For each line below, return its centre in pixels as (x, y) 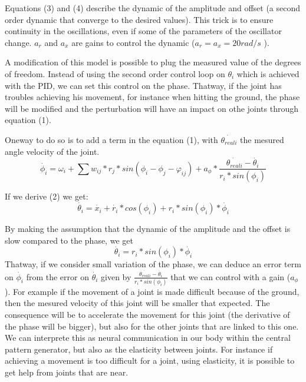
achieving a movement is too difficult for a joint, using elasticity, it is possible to (150, 361)
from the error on (57, 276)
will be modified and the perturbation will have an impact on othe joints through (152, 108)
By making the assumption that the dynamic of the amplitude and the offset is (148, 229)
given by (116, 276)
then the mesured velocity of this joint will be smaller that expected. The (137, 303)
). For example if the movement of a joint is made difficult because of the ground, (152, 291)
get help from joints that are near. (67, 372)
